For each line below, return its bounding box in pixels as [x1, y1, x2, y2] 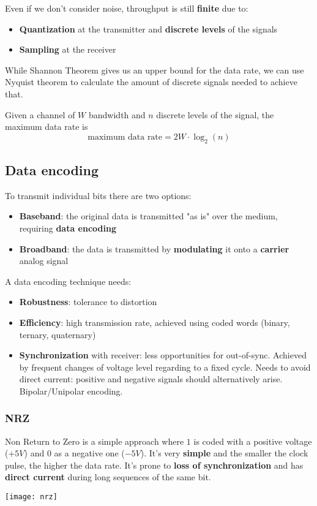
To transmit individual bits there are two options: [5, 189, 192, 202]
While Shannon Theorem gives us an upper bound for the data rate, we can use [5, 63, 304, 76]
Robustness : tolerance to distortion [19, 295, 157, 308]
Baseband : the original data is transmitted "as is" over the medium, [19, 210, 278, 222]
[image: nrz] [5, 493, 58, 502]
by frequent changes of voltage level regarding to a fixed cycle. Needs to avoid [19, 360, 311, 373]
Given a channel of [5, 108, 75, 121]
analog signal [19, 254, 69, 267]
